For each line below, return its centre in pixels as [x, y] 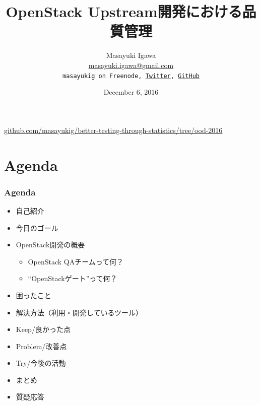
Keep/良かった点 [43, 329]
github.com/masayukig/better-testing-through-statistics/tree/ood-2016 [113, 130]
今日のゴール [37, 227]
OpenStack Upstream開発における [124, 11]
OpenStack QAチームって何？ [76, 261]
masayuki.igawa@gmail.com [131, 65]
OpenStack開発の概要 [50, 245]
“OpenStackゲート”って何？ [73, 278]
